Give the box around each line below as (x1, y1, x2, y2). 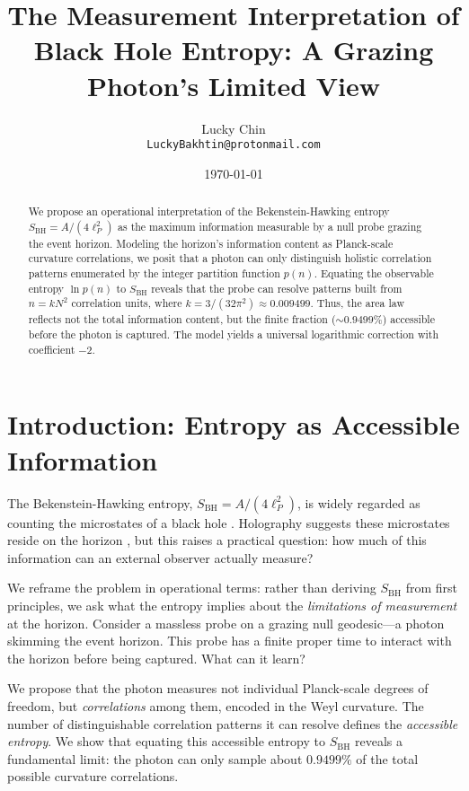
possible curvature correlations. (7, 767, 179, 786)
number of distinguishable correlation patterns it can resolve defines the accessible (7, 714, 458, 733)
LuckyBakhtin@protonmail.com (146, 138, 321, 152)
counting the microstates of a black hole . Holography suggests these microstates (7, 513, 450, 532)
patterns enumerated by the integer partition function (28, 266, 280, 281)
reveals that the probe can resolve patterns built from (151, 280, 403, 295)
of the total (356, 749, 419, 768)
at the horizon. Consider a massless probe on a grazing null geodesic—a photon (7, 613, 445, 632)
